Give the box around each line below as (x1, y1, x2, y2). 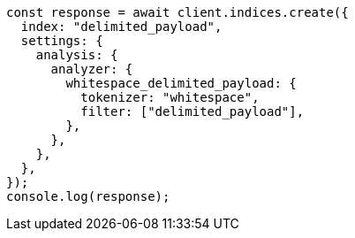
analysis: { (35, 48, 118, 62)
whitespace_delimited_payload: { (65, 76, 297, 90)
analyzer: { (50, 62, 133, 76)
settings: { (20, 34, 103, 48)
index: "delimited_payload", (20, 19, 223, 34)
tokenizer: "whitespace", (80, 90, 260, 104)
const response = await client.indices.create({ (6, 5, 349, 19)
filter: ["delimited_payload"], (80, 104, 305, 119)
